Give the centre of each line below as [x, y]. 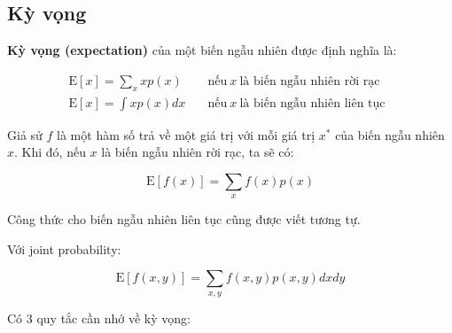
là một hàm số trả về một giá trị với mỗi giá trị [186, 134]
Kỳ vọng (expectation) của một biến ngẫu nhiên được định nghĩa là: [202, 50]
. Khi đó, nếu [50, 152]
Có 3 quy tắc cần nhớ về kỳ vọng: [99, 318]
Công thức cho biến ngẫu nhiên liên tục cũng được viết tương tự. [184, 219]
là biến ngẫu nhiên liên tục [312, 103]
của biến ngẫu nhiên [390, 134]
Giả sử [25, 134]
